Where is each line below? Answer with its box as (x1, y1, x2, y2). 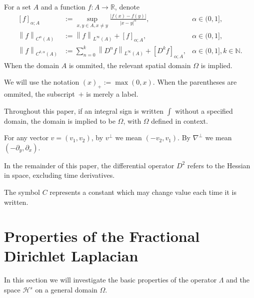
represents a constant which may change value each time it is (49, 186, 237, 197)
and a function (40, 2, 85, 12)
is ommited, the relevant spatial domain (68, 60, 191, 70)
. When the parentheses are (152, 77, 237, 87)
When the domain (4, 60, 59, 70)
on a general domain (35, 284, 97, 295)
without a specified (175, 105, 233, 116)
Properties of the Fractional (4, 226, 200, 246)
